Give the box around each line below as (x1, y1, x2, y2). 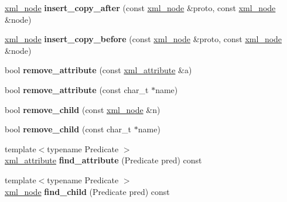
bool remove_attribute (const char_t (5, 83, 149, 95)
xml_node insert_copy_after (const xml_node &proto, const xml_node (5, 2, 276, 13)
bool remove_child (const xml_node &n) (5, 103, 160, 115)
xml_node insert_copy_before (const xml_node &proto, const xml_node (5, 33, 282, 45)
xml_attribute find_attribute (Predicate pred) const (5, 154, 202, 166)
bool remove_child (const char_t (5, 123, 132, 135)
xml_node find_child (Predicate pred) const (5, 185, 170, 197)
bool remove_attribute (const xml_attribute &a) (5, 64, 192, 76)
